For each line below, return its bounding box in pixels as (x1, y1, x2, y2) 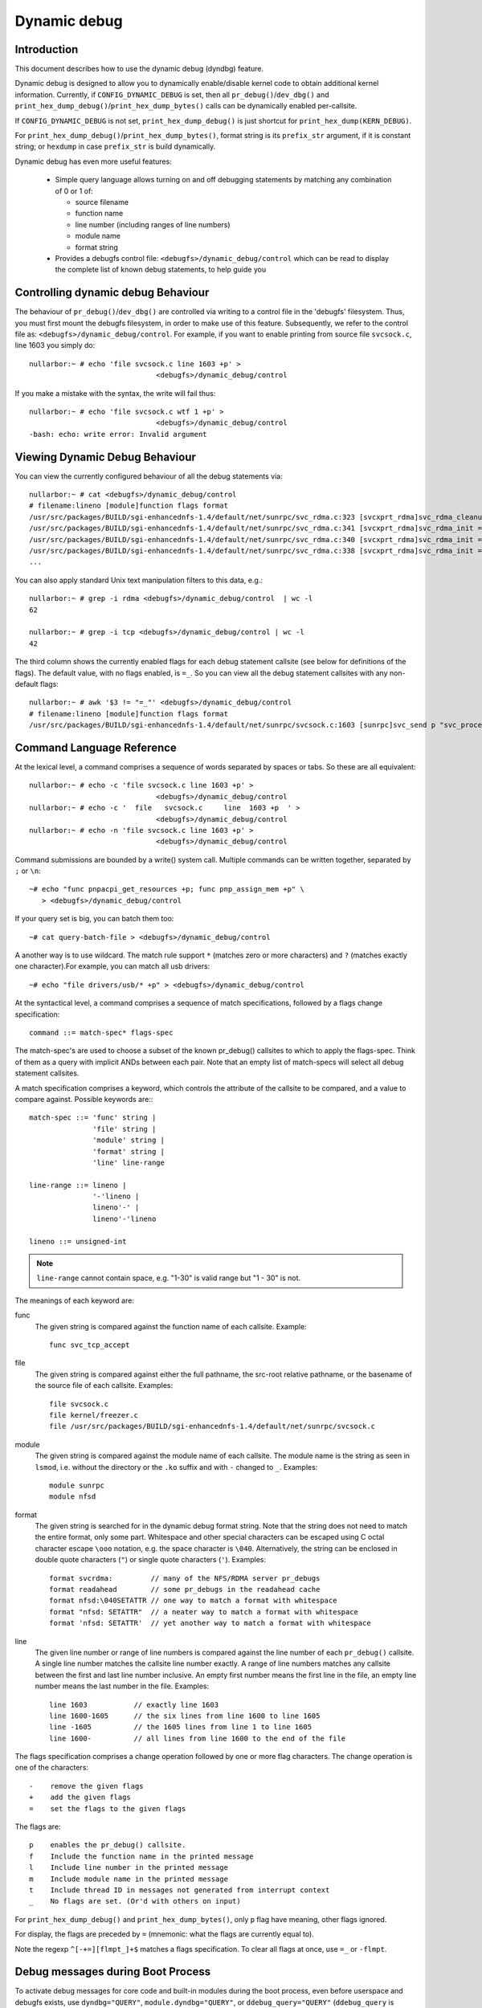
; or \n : (14, 866, 41, 875)
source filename (75, 197, 129, 206)
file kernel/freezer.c (49, 1410, 139, 1419)
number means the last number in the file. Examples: (35, 1681, 210, 1691)
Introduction (14, 43, 79, 56)
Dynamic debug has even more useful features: (14, 157, 172, 166)
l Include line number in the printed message (29, 1863, 229, 1872)
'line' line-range (92, 1157, 165, 1167)
